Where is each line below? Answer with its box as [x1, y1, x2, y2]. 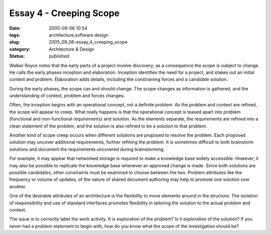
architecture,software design [49, 32, 109, 38]
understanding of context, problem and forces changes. [9, 93, 125, 99]
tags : [9, 32, 21, 38]
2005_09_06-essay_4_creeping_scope [49, 39, 128, 45]
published [49, 53, 70, 59]
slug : [9, 39, 20, 45]
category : [9, 46, 31, 52]
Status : [9, 53, 25, 59]
